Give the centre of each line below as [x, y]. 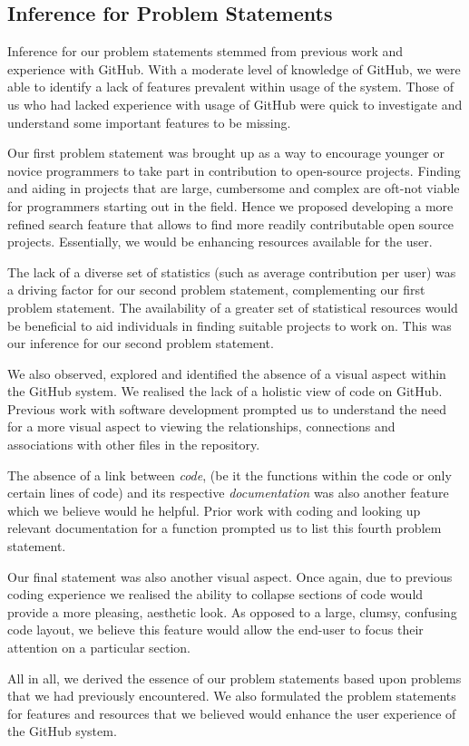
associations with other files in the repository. [134, 445]
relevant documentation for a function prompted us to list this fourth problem [225, 528]
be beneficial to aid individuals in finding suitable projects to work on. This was [230, 325]
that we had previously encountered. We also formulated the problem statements [232, 696]
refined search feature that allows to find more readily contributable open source [231, 223]
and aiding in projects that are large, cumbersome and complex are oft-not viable [234, 188]
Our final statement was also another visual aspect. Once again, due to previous [230, 576]
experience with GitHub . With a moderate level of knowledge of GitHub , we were [234, 68]
